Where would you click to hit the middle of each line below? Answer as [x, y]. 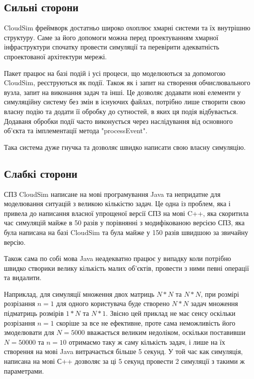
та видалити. [23, 277]
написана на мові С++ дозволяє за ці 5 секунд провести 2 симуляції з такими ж [125, 361]
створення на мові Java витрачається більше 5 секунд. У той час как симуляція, [123, 351]
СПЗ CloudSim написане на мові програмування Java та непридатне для [112, 194]
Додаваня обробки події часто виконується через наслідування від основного [118, 121]
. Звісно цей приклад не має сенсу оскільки [171, 313]
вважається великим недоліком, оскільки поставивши [166, 332]
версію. [15, 242]
